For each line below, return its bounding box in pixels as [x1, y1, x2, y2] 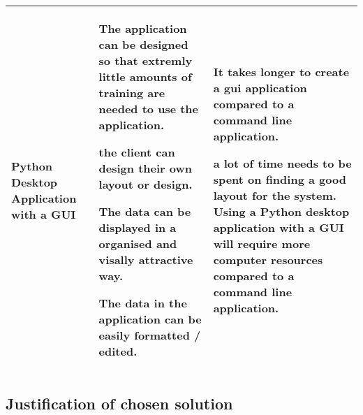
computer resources [213, 252, 323, 268]
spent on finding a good [213, 171, 346, 187]
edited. [98, 343, 138, 359]
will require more [213, 235, 311, 252]
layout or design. [98, 176, 193, 192]
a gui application [213, 80, 307, 96]
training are [98, 85, 165, 101]
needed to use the [98, 101, 199, 117]
